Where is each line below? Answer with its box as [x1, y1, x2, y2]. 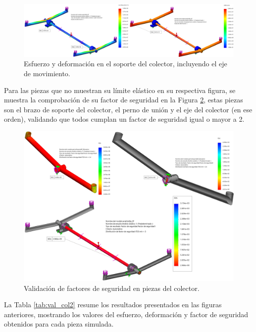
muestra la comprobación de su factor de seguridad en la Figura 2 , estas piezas [4, 95, 243, 105]
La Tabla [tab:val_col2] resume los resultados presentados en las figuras [4, 299, 222, 310]
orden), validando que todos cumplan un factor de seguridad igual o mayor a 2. [4, 114, 245, 124]
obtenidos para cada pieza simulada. [4, 319, 114, 329]
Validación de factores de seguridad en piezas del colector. [24, 283, 200, 293]
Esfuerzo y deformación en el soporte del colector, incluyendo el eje [24, 58, 227, 69]
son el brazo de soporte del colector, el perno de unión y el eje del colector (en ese [4, 104, 253, 114]
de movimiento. [24, 68, 70, 79]
